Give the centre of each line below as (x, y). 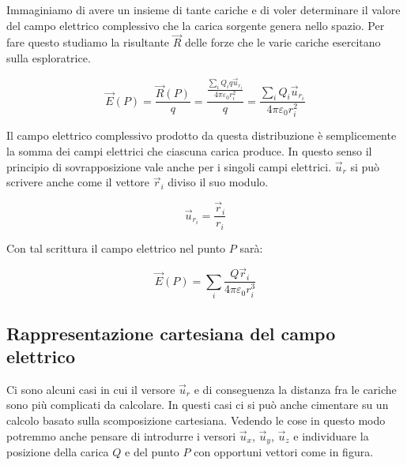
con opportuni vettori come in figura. (284, 452)
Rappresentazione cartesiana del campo (171, 333)
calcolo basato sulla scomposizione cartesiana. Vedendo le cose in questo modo (196, 420)
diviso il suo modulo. (218, 182)
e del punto (152, 452)
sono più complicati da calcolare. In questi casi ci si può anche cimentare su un (198, 405)
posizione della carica (58, 452)
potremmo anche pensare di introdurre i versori (121, 435)
